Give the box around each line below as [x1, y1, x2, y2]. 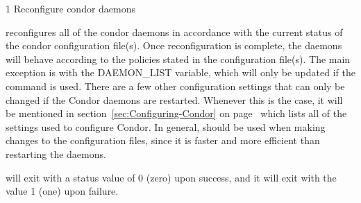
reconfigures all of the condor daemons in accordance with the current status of [6, 24, 343, 39]
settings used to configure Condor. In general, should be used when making [6, 119, 326, 134]
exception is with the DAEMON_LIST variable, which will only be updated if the [6, 65, 355, 80]
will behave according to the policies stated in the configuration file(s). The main [6, 51, 351, 66]
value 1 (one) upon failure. [6, 184, 119, 198]
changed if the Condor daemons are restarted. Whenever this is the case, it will [6, 92, 343, 107]
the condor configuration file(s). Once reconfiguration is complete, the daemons [6, 38, 342, 53]
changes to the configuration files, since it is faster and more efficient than [6, 133, 320, 148]
